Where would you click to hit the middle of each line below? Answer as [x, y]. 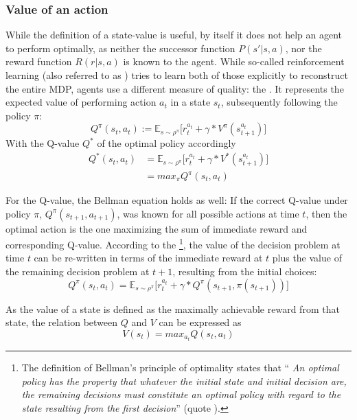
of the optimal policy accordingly [166, 143]
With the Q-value [43, 143]
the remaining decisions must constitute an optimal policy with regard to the [181, 394]
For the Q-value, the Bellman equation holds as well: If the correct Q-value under [177, 200]
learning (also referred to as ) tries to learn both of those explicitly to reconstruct [177, 75]
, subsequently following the [279, 102]
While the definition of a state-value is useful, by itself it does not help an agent [174, 35]
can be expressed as [200, 322]
